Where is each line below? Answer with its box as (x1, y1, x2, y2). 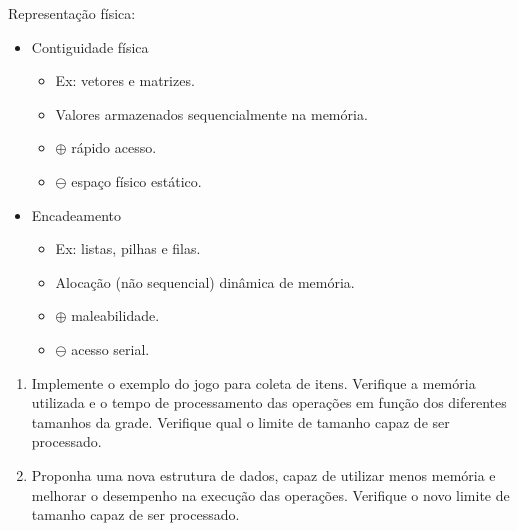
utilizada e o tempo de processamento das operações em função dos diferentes (31, 392, 507, 413)
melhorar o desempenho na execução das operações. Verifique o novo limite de (31, 484, 510, 505)
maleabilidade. (71, 305, 160, 326)
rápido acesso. (71, 137, 157, 158)
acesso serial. (71, 338, 150, 359)
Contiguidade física (31, 36, 149, 57)
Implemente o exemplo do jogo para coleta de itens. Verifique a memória (31, 372, 476, 393)
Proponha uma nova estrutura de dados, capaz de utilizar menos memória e (31, 464, 496, 485)
